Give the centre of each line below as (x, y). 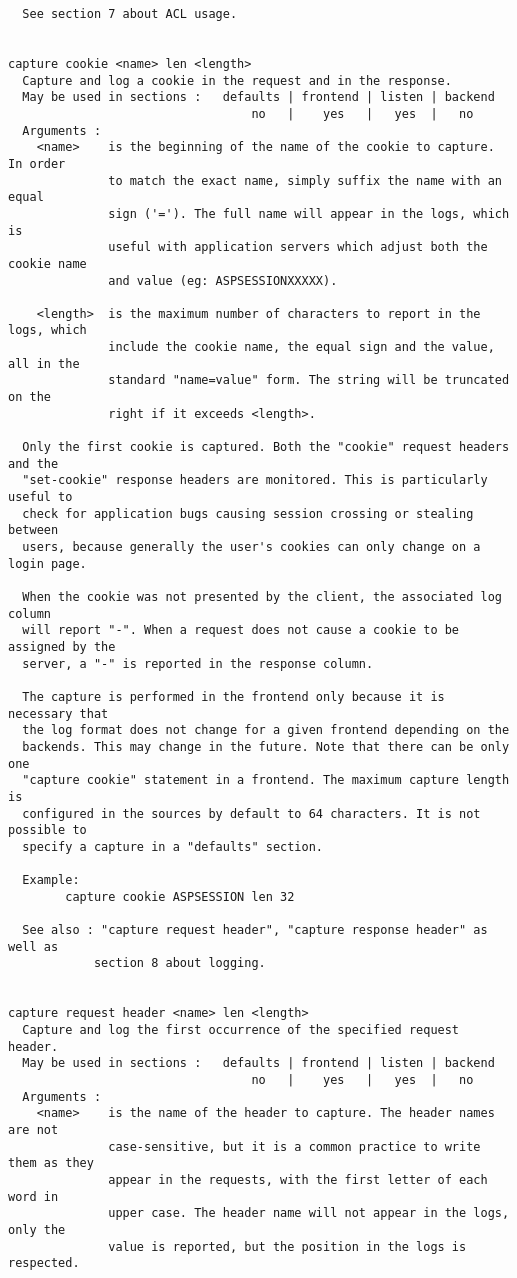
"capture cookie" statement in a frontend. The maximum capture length (266, 780)
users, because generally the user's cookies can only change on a (251, 547)
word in (33, 1196)
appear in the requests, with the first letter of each (298, 1179)
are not (33, 1129)
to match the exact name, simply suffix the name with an (305, 180)
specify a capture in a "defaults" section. (172, 846)
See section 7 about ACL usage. (130, 14)
